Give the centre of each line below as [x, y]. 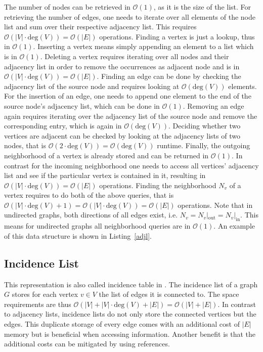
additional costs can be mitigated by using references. [87, 344]
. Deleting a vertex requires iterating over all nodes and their [135, 56]
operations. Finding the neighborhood [158, 185]
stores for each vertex [45, 294]
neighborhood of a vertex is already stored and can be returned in [106, 155]
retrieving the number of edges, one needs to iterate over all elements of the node [130, 16]
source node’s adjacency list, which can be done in [82, 105]
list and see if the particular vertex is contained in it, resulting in [105, 175]
